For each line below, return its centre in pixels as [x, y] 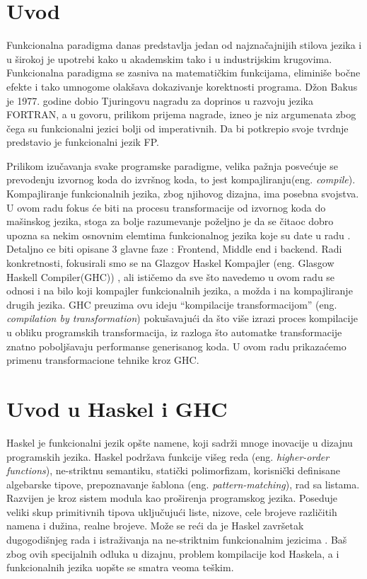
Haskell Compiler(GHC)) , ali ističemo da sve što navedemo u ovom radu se [171, 276]
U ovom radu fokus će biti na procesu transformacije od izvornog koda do [166, 207]
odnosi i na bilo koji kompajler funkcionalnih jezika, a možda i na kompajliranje [180, 291]
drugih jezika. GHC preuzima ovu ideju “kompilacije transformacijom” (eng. [172, 304]
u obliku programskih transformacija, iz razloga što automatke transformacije [174, 332]
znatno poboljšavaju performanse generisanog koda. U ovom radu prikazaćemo [176, 346]
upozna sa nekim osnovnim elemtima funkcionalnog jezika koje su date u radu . [179, 235]
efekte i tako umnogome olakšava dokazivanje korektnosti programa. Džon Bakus [182, 86]
